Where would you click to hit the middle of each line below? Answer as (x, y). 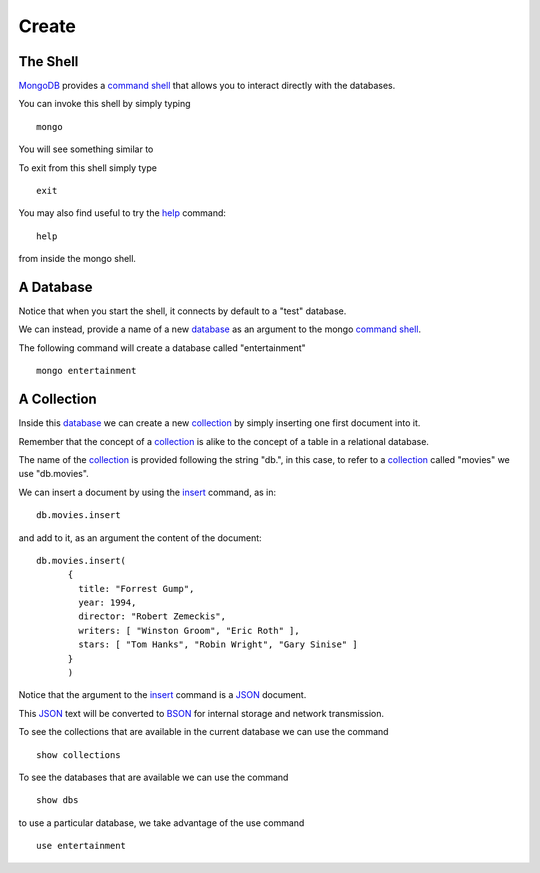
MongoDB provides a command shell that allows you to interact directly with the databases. (207, 86)
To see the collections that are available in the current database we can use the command (203, 732)
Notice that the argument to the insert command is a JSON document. (162, 695)
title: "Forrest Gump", (136, 588)
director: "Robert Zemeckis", (152, 616)
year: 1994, (107, 603)
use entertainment (81, 846)
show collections (78, 754)
